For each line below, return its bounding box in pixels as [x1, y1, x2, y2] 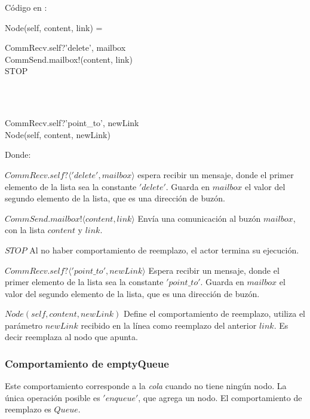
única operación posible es [5, 391, 100, 403]
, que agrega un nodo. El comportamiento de [138, 391, 302, 403]
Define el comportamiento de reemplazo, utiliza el [124, 307, 305, 320]
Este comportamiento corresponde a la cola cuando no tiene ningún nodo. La [5, 380, 287, 392]
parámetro [5, 319, 43, 331]
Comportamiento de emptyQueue [5, 356, 169, 371]
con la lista [5, 224, 45, 236]
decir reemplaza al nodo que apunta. [5, 331, 138, 343]
